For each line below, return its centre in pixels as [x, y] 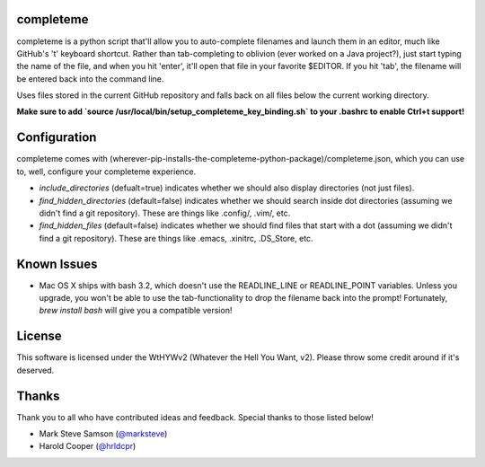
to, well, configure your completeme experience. [106, 172]
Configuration [57, 138]
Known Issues [57, 264]
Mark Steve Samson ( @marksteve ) [103, 434]
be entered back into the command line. [90, 79]
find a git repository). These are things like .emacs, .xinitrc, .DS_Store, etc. [176, 238]
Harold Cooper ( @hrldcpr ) [88, 446]
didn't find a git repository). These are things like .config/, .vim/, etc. [165, 213]
